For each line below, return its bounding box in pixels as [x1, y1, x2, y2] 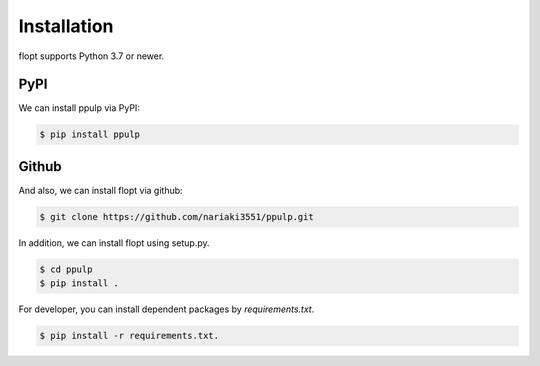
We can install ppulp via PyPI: [18, 102, 140, 114]
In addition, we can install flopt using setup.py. [18, 236, 210, 249]
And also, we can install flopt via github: [18, 184, 184, 196]
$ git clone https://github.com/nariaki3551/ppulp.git [39, 211, 314, 222]
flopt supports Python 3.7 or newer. [18, 50, 165, 62]
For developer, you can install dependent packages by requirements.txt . [18, 303, 315, 315]
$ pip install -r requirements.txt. [39, 330, 220, 342]
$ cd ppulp [39, 263, 93, 275]
